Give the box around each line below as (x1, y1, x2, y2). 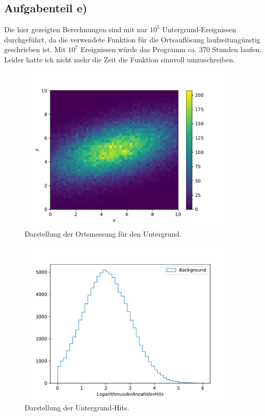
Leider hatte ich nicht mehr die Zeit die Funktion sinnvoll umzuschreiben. (4, 54, 235, 64)
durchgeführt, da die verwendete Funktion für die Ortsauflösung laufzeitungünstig (4, 34, 260, 44)
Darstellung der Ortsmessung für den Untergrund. (25, 228, 182, 239)
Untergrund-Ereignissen (162, 24, 236, 35)
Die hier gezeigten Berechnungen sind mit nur (4, 24, 148, 35)
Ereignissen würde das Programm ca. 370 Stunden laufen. (80, 44, 261, 55)
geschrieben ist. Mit (4, 44, 66, 55)
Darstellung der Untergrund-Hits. (25, 402, 129, 413)
